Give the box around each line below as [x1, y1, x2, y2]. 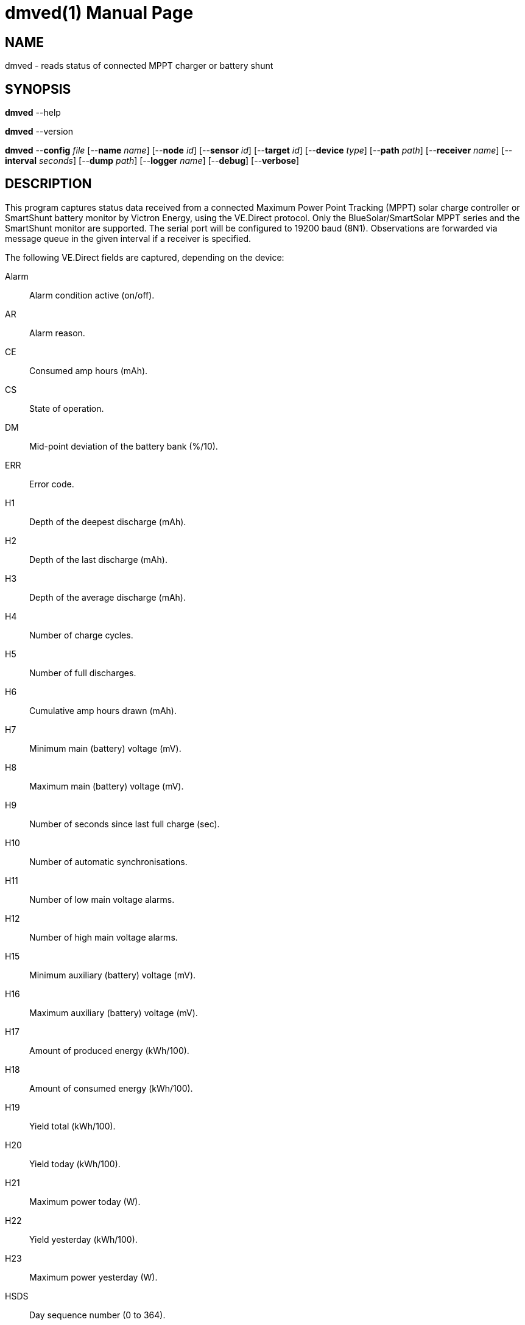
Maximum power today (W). [29, 1196, 141, 1207]
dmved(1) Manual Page [5, 2, 194, 23]
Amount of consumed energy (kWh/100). [29, 1083, 193, 1094]
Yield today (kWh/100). [29, 1158, 121, 1169]
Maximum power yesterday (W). [29, 1271, 158, 1282]
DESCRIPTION [5, 176, 92, 192]
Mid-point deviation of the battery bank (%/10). [29, 440, 218, 451]
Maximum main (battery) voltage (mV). [29, 780, 184, 791]
